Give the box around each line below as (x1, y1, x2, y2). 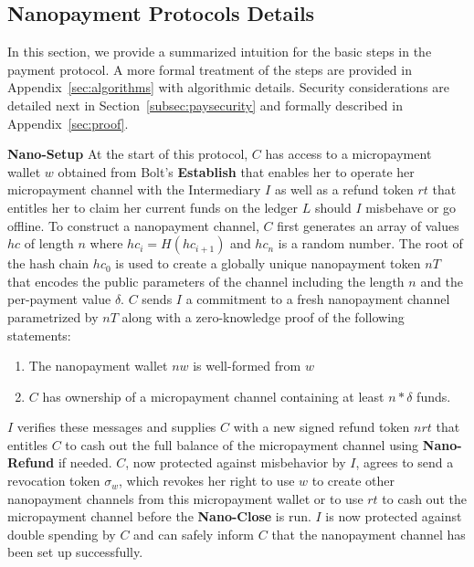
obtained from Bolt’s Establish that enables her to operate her (58, 162, 415, 181)
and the (420, 271, 464, 290)
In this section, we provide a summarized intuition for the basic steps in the (7, 42, 432, 61)
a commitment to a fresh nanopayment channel (185, 289, 450, 309)
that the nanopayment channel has (271, 524, 466, 543)
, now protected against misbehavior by (125, 453, 346, 472)
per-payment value (7, 289, 111, 309)
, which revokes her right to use (119, 471, 295, 490)
